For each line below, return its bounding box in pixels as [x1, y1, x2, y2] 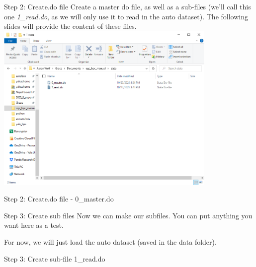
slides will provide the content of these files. [4, 21, 137, 31]
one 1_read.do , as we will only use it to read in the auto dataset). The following [4, 11, 248, 21]
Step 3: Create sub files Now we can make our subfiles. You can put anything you [4, 210, 253, 220]
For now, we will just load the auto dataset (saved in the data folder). [4, 237, 217, 247]
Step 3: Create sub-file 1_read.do [4, 253, 105, 264]
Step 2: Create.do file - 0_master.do [4, 194, 114, 204]
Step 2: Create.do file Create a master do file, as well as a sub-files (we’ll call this [4, 1, 251, 11]
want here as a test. [4, 220, 64, 230]
